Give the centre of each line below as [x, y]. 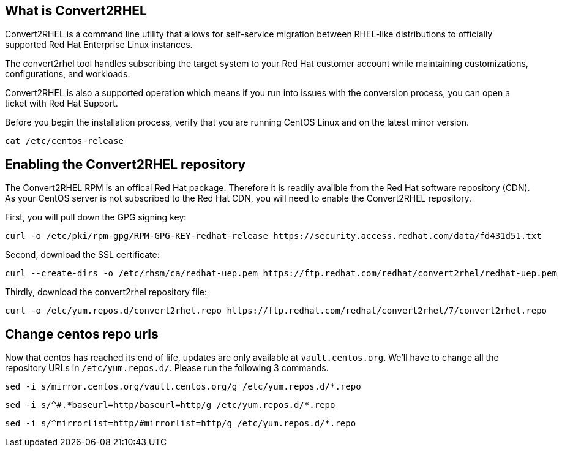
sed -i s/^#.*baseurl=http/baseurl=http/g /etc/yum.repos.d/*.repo [170, 405]
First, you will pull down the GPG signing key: [96, 217]
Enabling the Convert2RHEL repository [126, 164]
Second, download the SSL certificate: [82, 255]
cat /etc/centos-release [64, 141]
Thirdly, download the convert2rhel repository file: [106, 292]
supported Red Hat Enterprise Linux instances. [99, 45]
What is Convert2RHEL [76, 11]
